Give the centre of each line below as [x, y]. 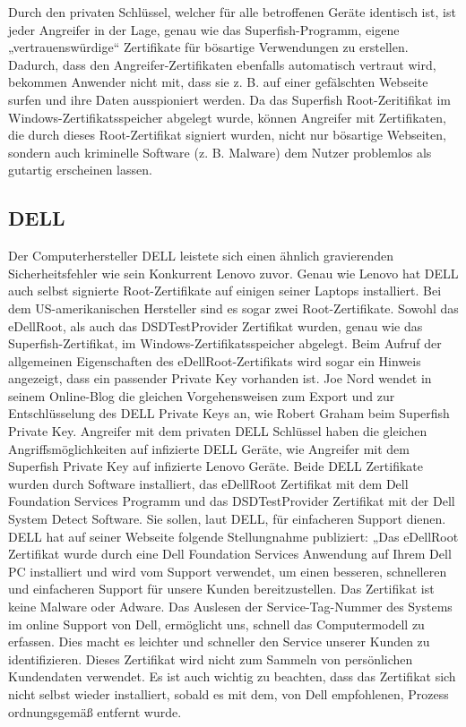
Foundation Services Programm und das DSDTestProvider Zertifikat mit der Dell [232, 501]
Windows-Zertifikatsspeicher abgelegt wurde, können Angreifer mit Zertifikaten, [227, 117]
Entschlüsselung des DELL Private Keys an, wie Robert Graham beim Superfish [229, 413]
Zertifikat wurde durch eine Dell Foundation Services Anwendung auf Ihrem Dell [230, 554]
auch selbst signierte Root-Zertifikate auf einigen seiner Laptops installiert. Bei [225, 291]
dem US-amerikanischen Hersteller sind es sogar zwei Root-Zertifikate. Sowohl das [233, 308]
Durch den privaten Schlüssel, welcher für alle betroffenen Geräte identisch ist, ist [232, 12]
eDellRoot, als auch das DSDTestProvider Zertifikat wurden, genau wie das [216, 325]
